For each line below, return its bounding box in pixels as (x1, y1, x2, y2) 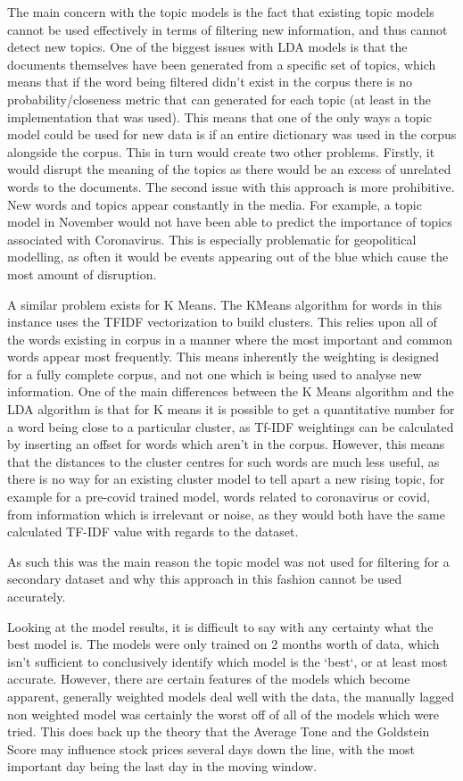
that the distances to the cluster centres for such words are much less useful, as (7, 452, 440, 470)
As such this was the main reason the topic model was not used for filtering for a (7, 552, 450, 570)
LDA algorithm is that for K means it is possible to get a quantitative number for (7, 400, 455, 419)
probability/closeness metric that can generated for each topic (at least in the (7, 89, 431, 108)
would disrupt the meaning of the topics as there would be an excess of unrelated (7, 160, 451, 179)
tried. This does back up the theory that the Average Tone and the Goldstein (7, 722, 430, 741)
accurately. (7, 587, 66, 605)
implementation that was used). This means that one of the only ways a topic (7, 107, 432, 126)
